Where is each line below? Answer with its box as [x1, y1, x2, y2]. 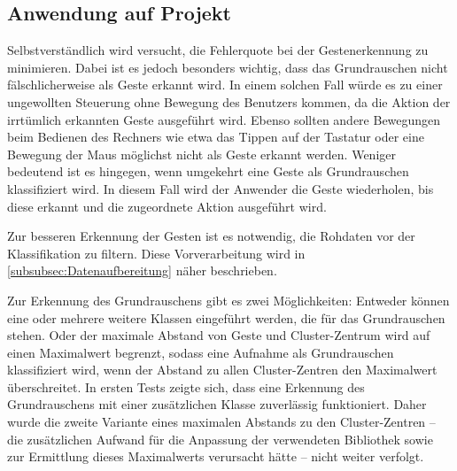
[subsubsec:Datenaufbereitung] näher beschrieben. [7, 261, 277, 280]
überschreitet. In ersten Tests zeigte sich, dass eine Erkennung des [7, 377, 365, 396]
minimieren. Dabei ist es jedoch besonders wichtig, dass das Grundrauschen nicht [7, 58, 448, 76]
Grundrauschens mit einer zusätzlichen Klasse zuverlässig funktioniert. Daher [7, 395, 427, 413]
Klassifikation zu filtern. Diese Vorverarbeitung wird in [7, 243, 306, 262]
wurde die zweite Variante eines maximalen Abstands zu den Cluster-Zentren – [7, 413, 436, 431]
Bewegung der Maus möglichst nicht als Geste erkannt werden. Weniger [7, 144, 396, 163]
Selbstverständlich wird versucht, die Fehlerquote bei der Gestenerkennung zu [7, 41, 429, 59]
